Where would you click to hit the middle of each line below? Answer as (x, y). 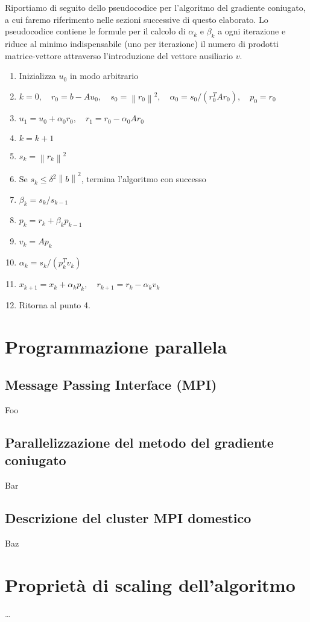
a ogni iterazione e (252, 31)
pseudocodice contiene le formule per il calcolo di (95, 31)
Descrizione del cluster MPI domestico (128, 518)
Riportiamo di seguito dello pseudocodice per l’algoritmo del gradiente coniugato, (155, 7)
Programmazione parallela (116, 346)
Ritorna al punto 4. (55, 304)
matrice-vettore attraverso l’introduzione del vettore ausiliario (119, 55)
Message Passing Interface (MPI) (111, 385)
